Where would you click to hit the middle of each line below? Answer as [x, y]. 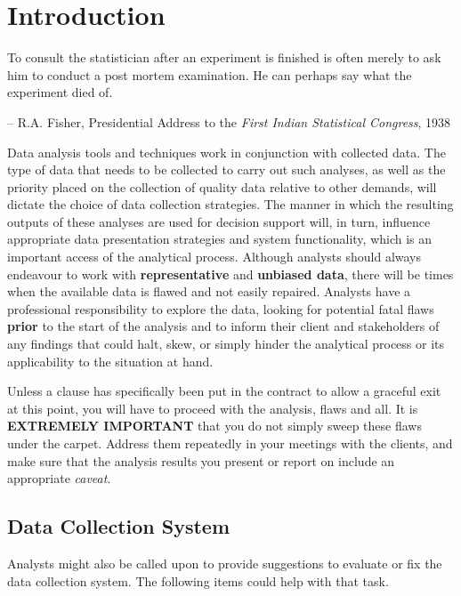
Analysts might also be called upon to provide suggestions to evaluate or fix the [225, 563]
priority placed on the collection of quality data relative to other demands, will [222, 186]
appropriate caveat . [59, 478]
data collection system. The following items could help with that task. [198, 580]
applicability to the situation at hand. [110, 361]
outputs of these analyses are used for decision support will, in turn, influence [219, 221]
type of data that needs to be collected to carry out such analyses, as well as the [226, 169]
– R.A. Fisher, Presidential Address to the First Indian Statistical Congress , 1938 [229, 121]
